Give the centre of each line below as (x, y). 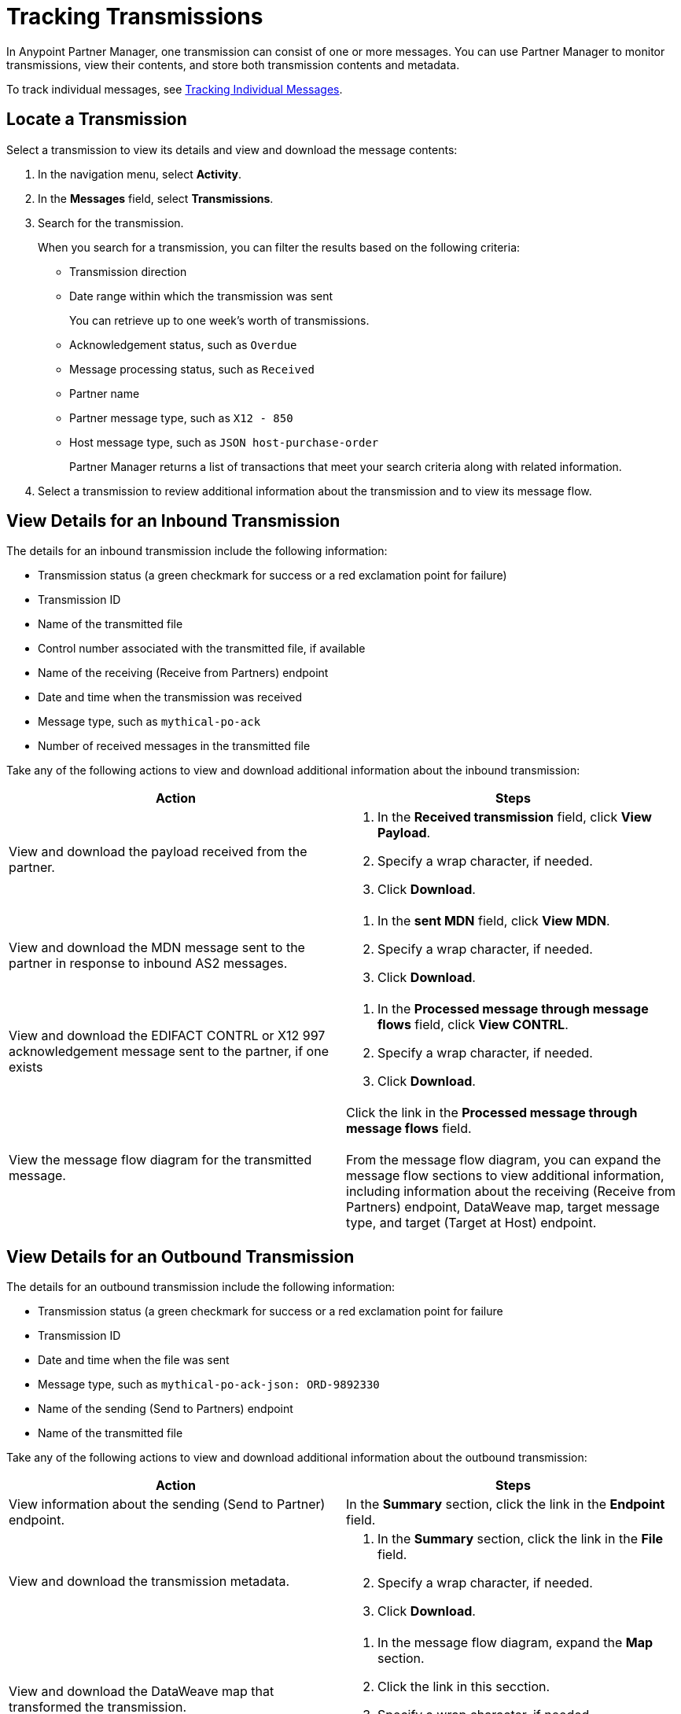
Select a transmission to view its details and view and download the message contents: (232, 149)
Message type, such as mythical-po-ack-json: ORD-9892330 (209, 1385)
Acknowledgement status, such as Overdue (183, 344)
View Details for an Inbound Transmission (173, 521)
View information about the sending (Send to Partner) (167, 1504)
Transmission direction (128, 271)
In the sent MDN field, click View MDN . (494, 921)
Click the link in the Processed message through (492, 1113)
